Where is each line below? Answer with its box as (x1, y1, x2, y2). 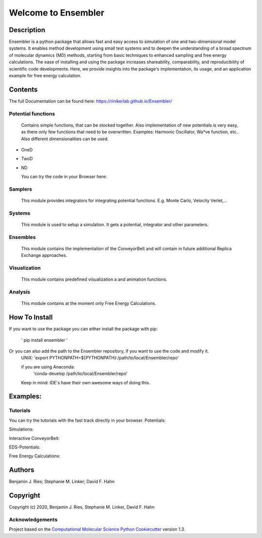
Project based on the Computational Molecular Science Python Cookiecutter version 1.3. (9, 526, 185, 532)
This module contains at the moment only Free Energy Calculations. (21, 301, 156, 306)
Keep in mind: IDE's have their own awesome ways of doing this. (21, 379, 150, 385)
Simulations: (9, 426, 34, 432)
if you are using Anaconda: (21, 364, 75, 370)
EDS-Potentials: (9, 444, 41, 450)
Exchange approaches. (21, 252, 67, 258)
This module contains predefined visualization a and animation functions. (21, 276, 167, 282)
